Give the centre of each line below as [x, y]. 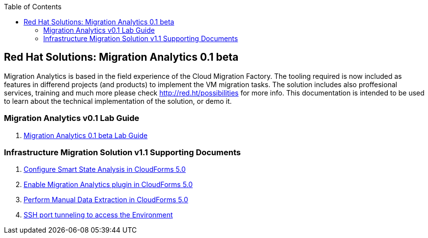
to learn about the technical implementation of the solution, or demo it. [118, 101]
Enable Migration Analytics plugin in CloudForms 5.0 [108, 185]
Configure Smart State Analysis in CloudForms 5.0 [105, 169]
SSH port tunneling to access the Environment [98, 215]
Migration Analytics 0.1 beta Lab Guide [86, 135]
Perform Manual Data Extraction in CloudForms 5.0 [106, 200]
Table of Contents [33, 7]
